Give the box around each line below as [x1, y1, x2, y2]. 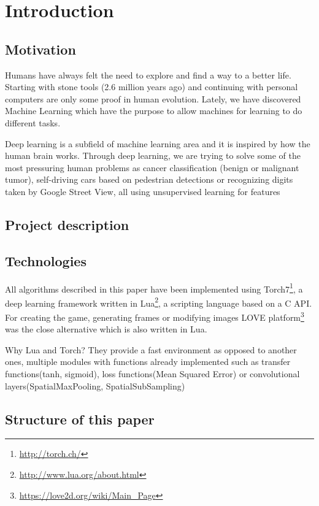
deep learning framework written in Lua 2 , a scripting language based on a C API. [5, 294, 312, 309]
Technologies [5, 251, 86, 270]
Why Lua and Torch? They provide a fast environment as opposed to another [5, 343, 297, 356]
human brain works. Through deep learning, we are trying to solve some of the [5, 149, 301, 162]
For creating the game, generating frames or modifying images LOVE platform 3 [5, 309, 304, 323]
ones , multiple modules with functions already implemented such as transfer [5, 355, 291, 368]
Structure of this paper [5, 409, 155, 428]
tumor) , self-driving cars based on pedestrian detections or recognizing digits [5, 173, 293, 186]
